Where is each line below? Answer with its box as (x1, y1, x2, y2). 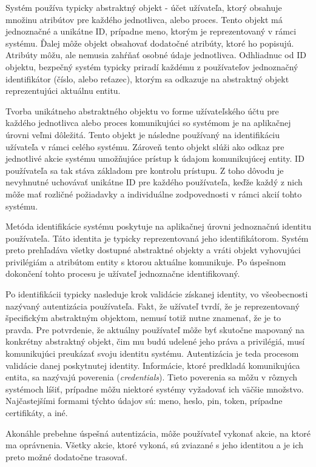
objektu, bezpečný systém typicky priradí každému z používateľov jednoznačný (5, 60, 298, 73)
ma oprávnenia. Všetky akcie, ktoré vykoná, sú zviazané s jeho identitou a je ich (5, 439, 304, 451)
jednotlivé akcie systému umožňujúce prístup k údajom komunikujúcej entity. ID (5, 152, 304, 165)
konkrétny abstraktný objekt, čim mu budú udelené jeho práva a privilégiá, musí (5, 335, 305, 348)
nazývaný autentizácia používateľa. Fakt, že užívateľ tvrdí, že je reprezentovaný (5, 299, 300, 312)
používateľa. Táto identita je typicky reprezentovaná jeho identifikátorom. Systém (5, 231, 309, 244)
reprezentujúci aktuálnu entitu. (5, 84, 121, 97)
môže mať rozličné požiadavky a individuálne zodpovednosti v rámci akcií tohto (5, 187, 302, 200)
